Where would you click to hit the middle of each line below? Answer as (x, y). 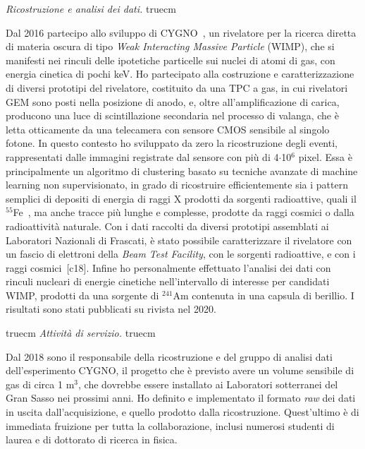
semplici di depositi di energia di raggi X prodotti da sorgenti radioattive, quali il (181, 198)
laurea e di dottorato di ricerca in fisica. (92, 439)
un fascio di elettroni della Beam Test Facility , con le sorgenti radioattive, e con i (181, 254)
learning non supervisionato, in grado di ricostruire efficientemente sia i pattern (177, 185)
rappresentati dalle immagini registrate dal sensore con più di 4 (142, 156)
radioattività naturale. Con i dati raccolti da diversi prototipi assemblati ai (167, 226)
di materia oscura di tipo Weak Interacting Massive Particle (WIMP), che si (170, 46)
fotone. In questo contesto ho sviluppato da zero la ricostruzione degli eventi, (172, 143)
